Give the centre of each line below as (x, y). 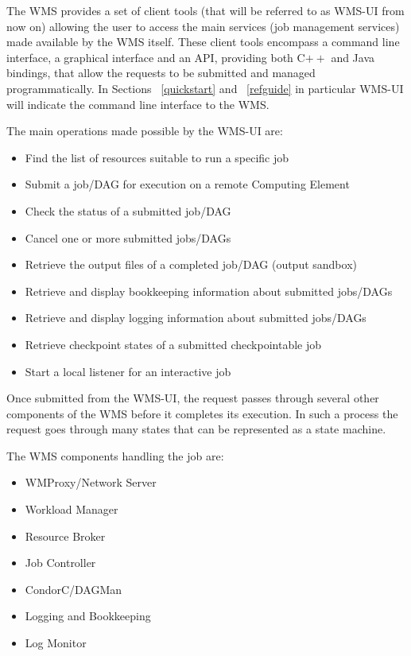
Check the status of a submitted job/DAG (128, 210)
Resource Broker (65, 536)
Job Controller (60, 563)
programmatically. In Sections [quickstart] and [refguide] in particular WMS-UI (205, 88)
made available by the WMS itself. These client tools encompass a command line (203, 42)
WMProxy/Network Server (91, 482)
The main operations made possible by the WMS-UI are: (145, 131)
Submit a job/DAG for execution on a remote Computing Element (187, 184)
